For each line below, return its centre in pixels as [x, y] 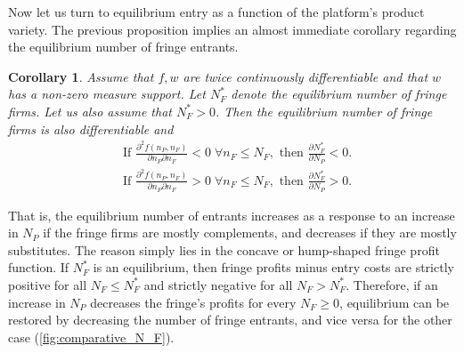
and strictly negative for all [218, 284]
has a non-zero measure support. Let [107, 94]
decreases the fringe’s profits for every [193, 302]
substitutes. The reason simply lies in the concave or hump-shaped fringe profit [224, 249]
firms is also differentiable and [91, 128]
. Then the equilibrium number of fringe [324, 111]
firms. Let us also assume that [90, 111]
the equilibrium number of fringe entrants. [123, 47]
